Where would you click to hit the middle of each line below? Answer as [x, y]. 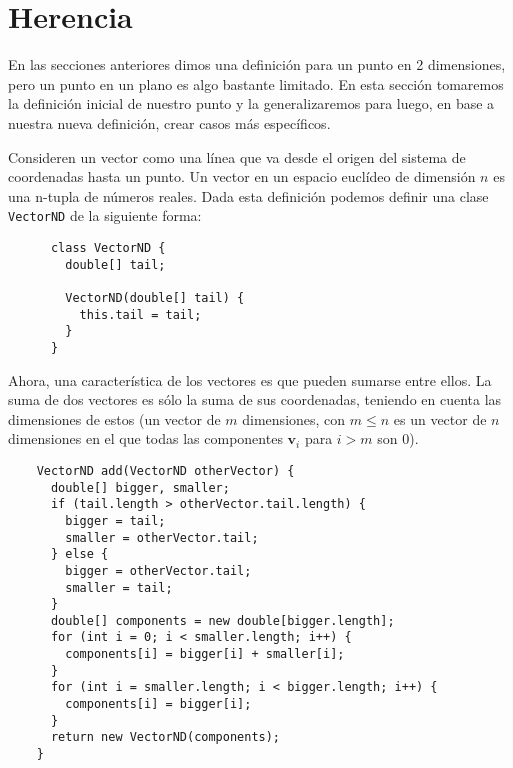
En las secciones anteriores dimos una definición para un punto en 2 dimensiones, [257, 64]
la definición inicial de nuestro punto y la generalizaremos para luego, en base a [251, 103]
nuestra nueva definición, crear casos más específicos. [169, 122]
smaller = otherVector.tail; [162, 537]
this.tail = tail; [140, 314]
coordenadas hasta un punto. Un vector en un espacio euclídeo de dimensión [242, 176]
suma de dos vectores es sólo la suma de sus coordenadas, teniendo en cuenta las [255, 399]
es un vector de [440, 418]
